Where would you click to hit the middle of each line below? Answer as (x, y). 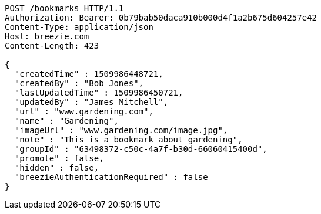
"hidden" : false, (57, 168)
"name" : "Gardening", (66, 121)
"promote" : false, (59, 158)
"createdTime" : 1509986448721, (89, 74)
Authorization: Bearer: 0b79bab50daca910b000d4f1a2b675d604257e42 (161, 18)
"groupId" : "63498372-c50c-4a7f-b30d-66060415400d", (141, 149)
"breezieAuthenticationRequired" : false (111, 177)
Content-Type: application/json (79, 27)
